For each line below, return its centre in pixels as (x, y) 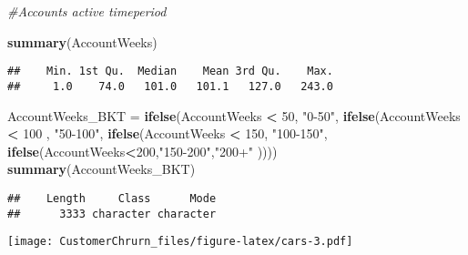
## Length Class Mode (112, 198)
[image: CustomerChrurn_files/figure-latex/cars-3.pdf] (180, 242)
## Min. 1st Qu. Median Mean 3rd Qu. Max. (170, 71)
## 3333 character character (112, 214)
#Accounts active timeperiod (87, 11)
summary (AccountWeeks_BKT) (102, 169)
